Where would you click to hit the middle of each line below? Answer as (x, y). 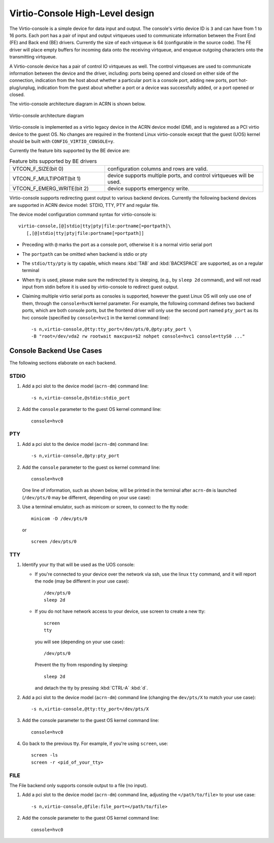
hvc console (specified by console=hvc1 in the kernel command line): (96, 317)
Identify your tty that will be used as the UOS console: (78, 565)
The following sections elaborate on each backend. (63, 363)
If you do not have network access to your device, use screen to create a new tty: (120, 611)
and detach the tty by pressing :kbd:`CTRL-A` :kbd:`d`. (91, 688)
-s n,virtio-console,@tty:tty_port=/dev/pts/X (90, 709)
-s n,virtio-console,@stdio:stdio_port (81, 398)
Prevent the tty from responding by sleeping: (82, 665)
